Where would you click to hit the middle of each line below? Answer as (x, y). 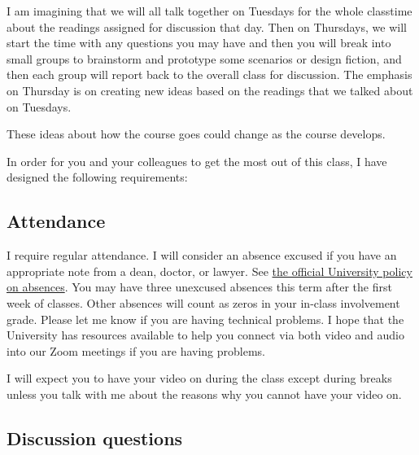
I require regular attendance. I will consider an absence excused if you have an (202, 255)
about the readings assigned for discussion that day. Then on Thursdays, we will (207, 26)
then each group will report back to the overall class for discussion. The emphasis (209, 74)
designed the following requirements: (97, 177)
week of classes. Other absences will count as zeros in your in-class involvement (203, 302)
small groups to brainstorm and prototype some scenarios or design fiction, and (204, 58)
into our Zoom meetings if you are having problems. (136, 350)
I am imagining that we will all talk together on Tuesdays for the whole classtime (209, 11)
